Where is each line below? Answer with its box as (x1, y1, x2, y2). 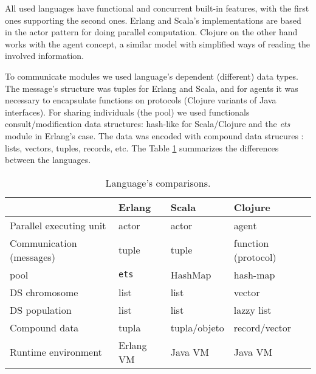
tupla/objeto (170, 320, 224, 334)
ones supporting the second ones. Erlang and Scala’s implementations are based (5, 13, 301, 26)
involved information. (5, 49, 84, 62)
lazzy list (233, 302, 272, 317)
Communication (10, 235, 77, 250)
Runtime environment (10, 345, 102, 359)
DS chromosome (10, 285, 78, 299)
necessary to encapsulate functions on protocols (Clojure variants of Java (5, 94, 276, 106)
